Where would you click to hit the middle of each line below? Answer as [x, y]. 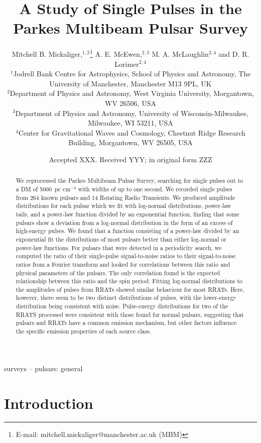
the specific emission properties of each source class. [84, 331]
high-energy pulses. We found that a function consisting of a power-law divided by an [127, 231]
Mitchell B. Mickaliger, [47, 53]
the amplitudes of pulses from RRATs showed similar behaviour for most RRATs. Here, [130, 289]
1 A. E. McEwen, [116, 53]
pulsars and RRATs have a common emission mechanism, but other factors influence [126, 323]
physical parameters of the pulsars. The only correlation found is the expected [118, 272]
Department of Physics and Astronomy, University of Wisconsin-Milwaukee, [132, 113]
